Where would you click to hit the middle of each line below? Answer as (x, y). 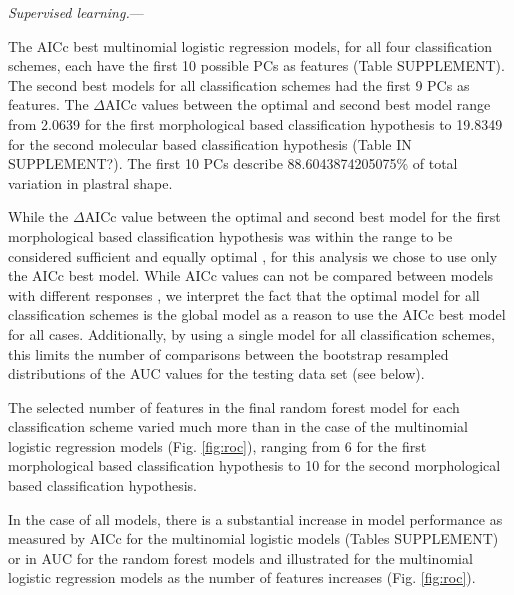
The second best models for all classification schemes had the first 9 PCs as (239, 84)
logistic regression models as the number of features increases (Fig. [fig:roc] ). (242, 577)
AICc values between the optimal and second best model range (297, 104)
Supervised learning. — (76, 12)
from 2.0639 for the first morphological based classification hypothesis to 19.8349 (255, 123)
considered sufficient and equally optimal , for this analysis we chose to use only (253, 255)
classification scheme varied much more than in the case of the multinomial (238, 426)
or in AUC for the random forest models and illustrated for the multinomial (240, 557)
